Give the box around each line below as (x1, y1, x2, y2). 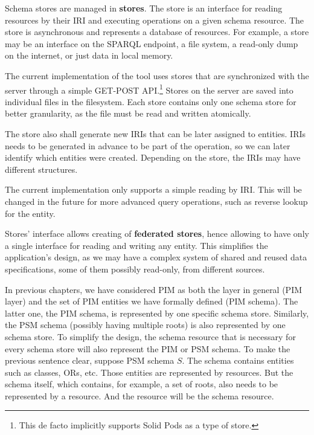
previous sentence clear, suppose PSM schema (5, 354, 175, 367)
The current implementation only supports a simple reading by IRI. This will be (5, 183, 302, 196)
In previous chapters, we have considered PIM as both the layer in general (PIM (5, 283, 303, 295)
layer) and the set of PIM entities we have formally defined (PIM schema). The (5, 295, 298, 308)
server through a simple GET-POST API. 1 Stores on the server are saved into (5, 82, 293, 96)
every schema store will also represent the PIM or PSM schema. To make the (5, 342, 290, 355)
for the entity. (5, 207, 56, 219)
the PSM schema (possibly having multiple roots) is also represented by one (5, 318, 286, 331)
